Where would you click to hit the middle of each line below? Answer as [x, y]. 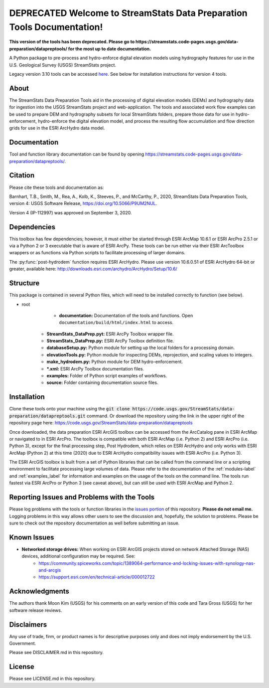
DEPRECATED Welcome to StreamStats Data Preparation [128, 13]
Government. [23, 643]
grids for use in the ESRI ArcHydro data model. [57, 128]
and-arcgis [50, 570]
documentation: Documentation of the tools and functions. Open [126, 315]
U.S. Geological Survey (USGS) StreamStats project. [63, 65]
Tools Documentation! [56, 27]
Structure [24, 283]
